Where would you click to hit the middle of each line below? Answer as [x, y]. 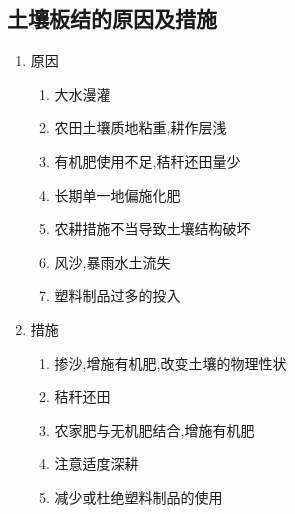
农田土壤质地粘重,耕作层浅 [140, 127]
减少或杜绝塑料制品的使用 [138, 496]
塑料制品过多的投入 [117, 295]
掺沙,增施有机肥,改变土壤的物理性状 [170, 362]
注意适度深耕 [96, 463]
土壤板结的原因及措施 [112, 18]
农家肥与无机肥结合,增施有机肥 [154, 429]
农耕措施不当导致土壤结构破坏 [152, 228]
